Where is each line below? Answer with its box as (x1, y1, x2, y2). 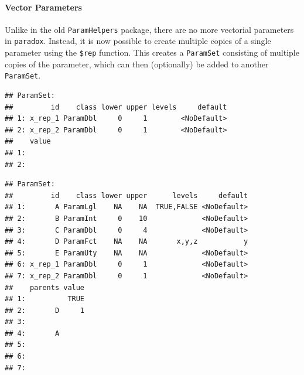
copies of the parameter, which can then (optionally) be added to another (5, 57, 269, 70)
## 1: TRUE (5, 295, 85, 304)
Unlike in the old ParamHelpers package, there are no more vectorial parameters (5, 23, 294, 35)
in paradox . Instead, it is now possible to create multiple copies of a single (5, 35, 271, 47)
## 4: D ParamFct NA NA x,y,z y (5, 237, 248, 246)
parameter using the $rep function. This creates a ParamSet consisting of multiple (5, 46, 299, 59)
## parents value (5, 283, 85, 292)
